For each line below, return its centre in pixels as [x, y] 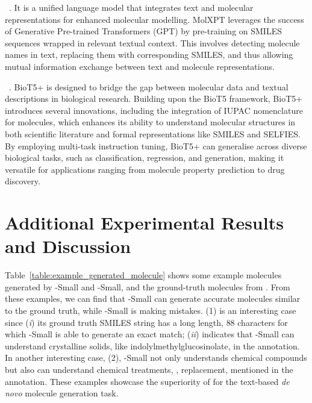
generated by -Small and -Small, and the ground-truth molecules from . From [148, 286]
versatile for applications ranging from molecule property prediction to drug [145, 169]
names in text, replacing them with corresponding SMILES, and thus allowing [149, 55]
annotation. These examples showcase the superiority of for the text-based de [147, 381]
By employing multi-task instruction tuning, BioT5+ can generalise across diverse [156, 145]
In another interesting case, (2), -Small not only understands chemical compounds [156, 358]
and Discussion [68, 246]
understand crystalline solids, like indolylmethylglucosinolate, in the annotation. [152, 345]
